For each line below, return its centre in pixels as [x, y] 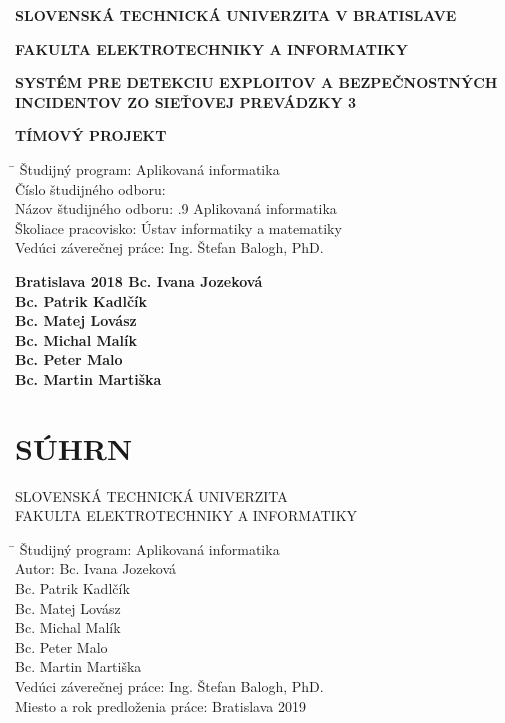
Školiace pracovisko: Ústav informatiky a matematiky [178, 227]
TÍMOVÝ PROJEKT [91, 135]
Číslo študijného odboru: [90, 188]
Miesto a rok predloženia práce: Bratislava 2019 [160, 705]
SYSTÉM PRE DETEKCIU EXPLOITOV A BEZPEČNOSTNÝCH [256, 82]
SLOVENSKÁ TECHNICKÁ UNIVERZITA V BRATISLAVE [236, 15]
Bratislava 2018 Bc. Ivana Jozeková [139, 280]
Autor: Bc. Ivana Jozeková [96, 568]
